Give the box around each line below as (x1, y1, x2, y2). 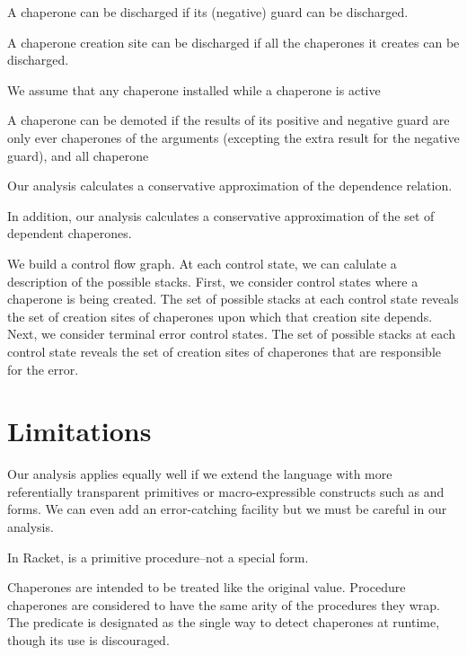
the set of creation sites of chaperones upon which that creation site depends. (7, 306, 433, 325)
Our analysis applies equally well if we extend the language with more (7, 465, 392, 483)
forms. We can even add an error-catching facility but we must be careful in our (7, 500, 447, 518)
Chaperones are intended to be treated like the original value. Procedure (7, 578, 406, 597)
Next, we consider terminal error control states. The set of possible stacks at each (7, 324, 455, 343)
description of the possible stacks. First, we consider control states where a (7, 271, 419, 290)
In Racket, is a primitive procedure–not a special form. (7, 547, 309, 566)
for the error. (7, 359, 79, 378)
